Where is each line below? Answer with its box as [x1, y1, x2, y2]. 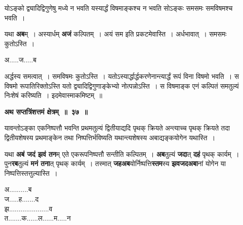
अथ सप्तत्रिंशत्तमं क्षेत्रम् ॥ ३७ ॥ [4, 106, 88, 116]
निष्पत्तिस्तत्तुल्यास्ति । [4, 168, 58, 178]
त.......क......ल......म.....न [4, 213, 71, 223]
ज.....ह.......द [4, 193, 39, 204]
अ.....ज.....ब [4, 55, 37, 65]
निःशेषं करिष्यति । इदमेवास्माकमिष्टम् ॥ [4, 90, 103, 100]
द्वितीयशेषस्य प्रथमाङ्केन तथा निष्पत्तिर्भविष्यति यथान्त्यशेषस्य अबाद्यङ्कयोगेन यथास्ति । [4, 132, 215, 142]
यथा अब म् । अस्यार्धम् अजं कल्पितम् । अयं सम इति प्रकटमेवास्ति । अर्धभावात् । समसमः [4, 29, 227, 39]
